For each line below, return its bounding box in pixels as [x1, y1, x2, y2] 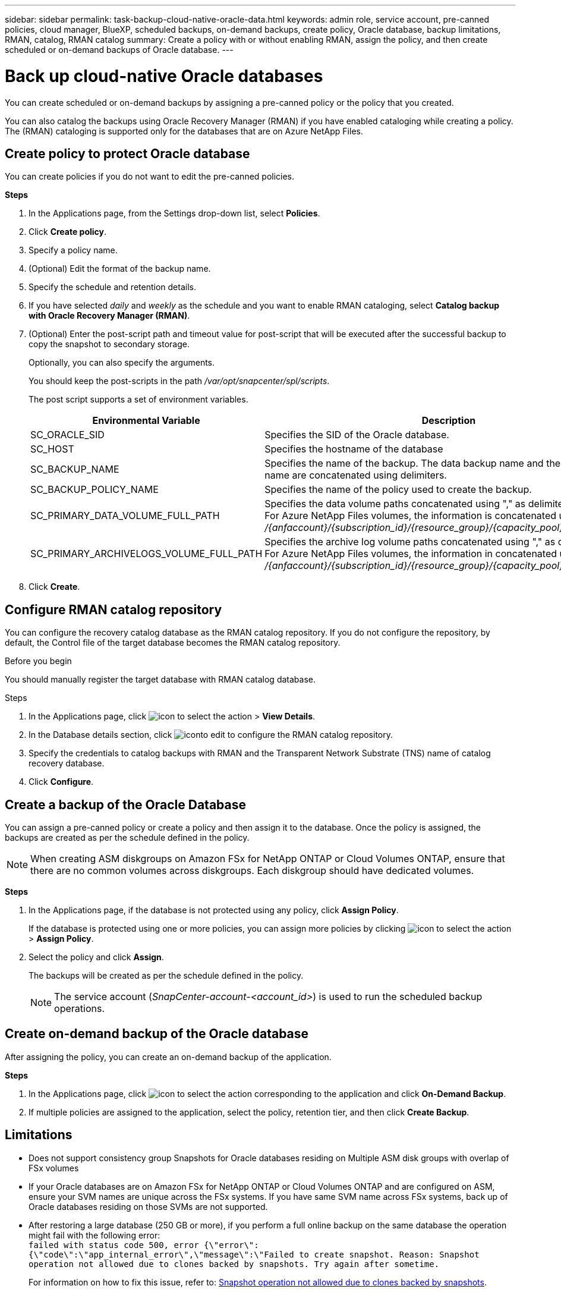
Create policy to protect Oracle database [5, 146, 250, 161]
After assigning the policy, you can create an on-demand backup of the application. [5, 1051, 332, 1062]
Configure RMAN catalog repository [5, 602, 222, 617]
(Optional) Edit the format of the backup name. [29, 263, 211, 274]
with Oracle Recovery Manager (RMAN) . [29, 310, 190, 321]
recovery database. [29, 758, 105, 769]
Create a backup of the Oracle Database [5, 797, 246, 812]
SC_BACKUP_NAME [30, 463, 119, 476]
